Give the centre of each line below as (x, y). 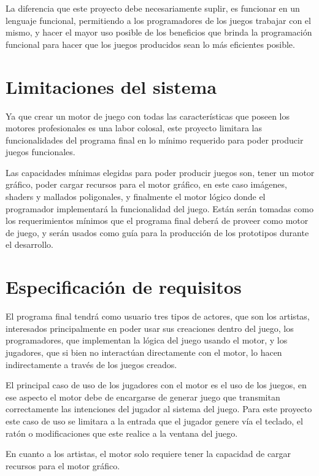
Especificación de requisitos (124, 287)
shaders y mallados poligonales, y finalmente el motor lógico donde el (136, 197)
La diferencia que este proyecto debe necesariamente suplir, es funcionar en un (153, 8)
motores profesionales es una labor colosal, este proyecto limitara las (134, 128)
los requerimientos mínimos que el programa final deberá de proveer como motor (157, 221)
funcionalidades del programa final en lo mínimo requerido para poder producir (155, 140)
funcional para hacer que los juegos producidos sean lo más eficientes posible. (150, 44)
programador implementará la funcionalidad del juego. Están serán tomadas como (159, 208)
